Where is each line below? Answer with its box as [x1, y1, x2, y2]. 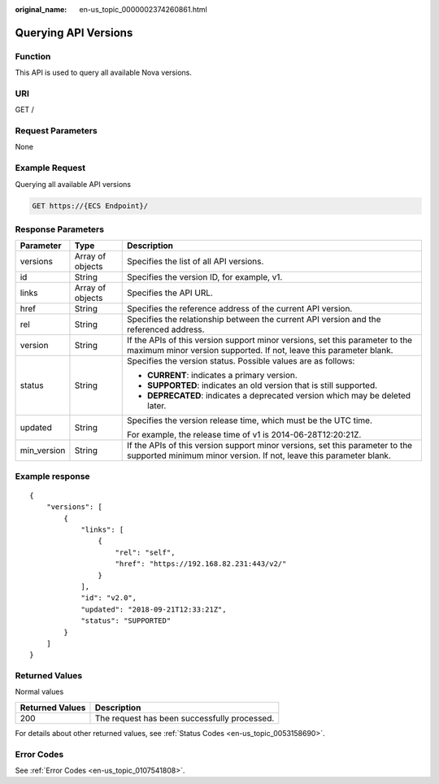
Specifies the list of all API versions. [127, 256, 264, 268]
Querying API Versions [15, 25, 133, 40]
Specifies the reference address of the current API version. [127, 303, 353, 315]
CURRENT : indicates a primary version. [147, 370, 298, 381]
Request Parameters [15, 125, 98, 137]
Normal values [15, 687, 64, 697]
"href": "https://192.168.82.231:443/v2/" [115, 560, 287, 568]
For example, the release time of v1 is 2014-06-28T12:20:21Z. [127, 429, 362, 441]
